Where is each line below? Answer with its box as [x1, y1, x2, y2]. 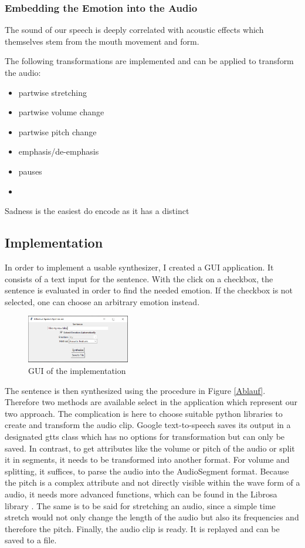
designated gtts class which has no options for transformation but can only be [5, 430, 285, 443]
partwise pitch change [18, 125, 97, 138]
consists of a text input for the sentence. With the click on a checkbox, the [5, 272, 273, 285]
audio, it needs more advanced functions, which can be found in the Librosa [5, 487, 277, 500]
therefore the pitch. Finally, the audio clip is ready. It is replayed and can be [5, 522, 280, 534]
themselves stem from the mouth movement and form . [5, 35, 199, 47]
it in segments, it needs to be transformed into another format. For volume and [5, 453, 290, 466]
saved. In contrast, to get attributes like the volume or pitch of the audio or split [5, 442, 295, 454]
